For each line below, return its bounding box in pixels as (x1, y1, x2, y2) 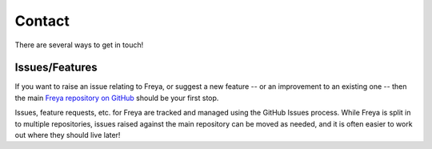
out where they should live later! (14, 131, 121, 140)
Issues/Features (14, 61, 98, 74)
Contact (14, 12, 70, 30)
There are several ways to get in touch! (14, 40, 144, 50)
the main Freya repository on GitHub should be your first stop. (14, 93, 219, 103)
